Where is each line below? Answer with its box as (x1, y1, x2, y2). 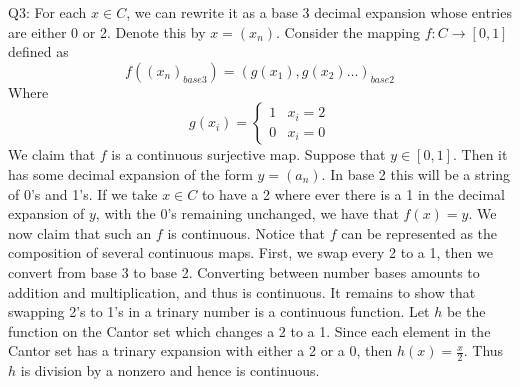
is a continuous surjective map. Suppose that (111, 144, 386, 165)
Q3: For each (8, 2, 87, 22)
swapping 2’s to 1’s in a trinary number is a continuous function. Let (8, 301, 430, 322)
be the (446, 301, 486, 322)
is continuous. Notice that (167, 222, 326, 243)
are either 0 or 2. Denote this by (8, 21, 206, 42)
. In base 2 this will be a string (321, 163, 511, 184)
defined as (8, 41, 69, 62)
